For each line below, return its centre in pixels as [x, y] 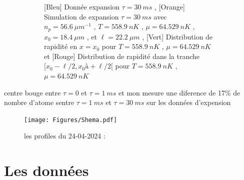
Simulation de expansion [81, 16]
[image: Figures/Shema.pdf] [71, 120]
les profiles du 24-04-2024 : [65, 136]
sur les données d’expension [188, 102]
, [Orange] [170, 6]
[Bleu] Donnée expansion [82, 6]
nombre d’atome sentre [39, 102]
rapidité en [61, 46]
